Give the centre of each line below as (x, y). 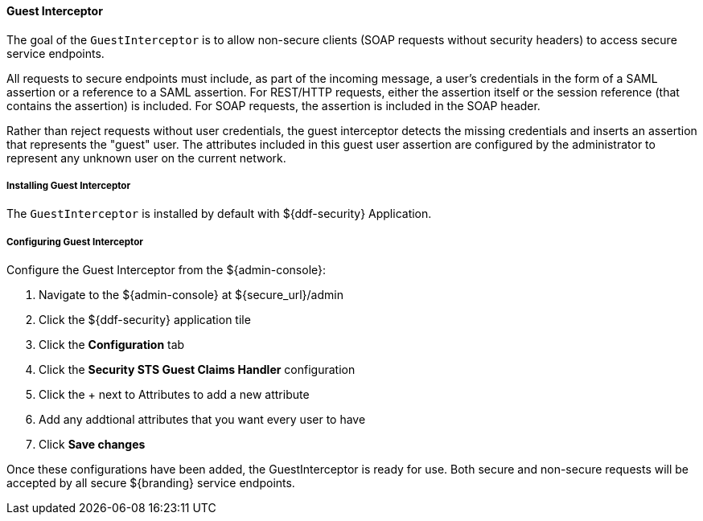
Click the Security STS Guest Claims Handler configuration (197, 370)
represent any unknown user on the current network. (146, 158)
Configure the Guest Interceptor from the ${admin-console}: (166, 270)
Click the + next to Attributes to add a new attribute (174, 395)
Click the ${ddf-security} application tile (145, 320)
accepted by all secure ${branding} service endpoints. (151, 483)
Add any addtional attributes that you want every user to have (202, 420)
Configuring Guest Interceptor (75, 242)
